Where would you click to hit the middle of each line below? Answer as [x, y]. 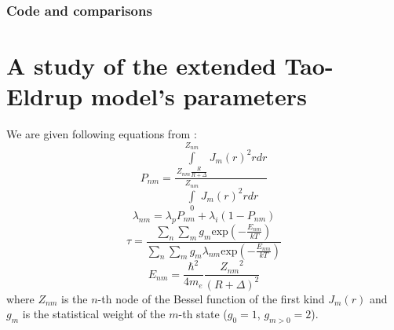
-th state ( [203, 314]
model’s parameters [199, 96]
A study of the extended [141, 66]
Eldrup [45, 96]
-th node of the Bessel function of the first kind [211, 298]
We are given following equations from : [102, 134]
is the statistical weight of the [94, 314]
